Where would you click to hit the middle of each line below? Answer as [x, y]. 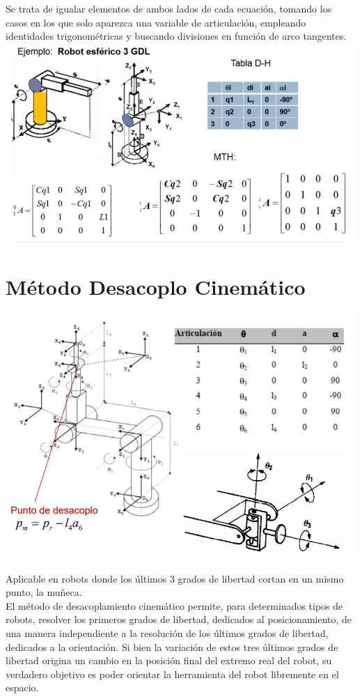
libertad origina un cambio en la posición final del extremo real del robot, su [169, 660]
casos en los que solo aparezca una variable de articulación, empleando [156, 22]
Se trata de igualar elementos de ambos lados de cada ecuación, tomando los [169, 8]
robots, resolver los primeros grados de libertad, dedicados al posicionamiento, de [179, 619]
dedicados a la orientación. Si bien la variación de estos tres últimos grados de [172, 646]
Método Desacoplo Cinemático [156, 286]
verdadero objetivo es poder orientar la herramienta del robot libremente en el [172, 674]
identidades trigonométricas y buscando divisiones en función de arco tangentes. [176, 36]
